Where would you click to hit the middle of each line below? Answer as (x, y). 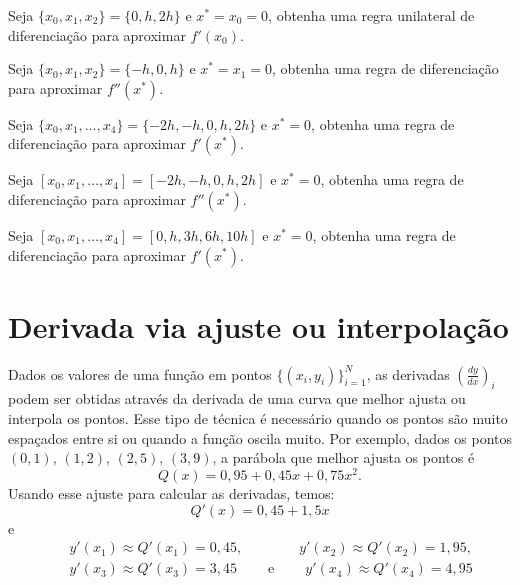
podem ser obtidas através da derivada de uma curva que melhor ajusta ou (237, 398)
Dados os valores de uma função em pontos (140, 373)
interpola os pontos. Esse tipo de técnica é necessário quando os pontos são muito (258, 418)
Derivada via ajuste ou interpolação (258, 325)
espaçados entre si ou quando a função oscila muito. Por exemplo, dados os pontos (260, 437)
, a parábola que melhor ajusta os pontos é (343, 457)
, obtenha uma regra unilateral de (371, 15)
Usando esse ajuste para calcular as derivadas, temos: (171, 492)
